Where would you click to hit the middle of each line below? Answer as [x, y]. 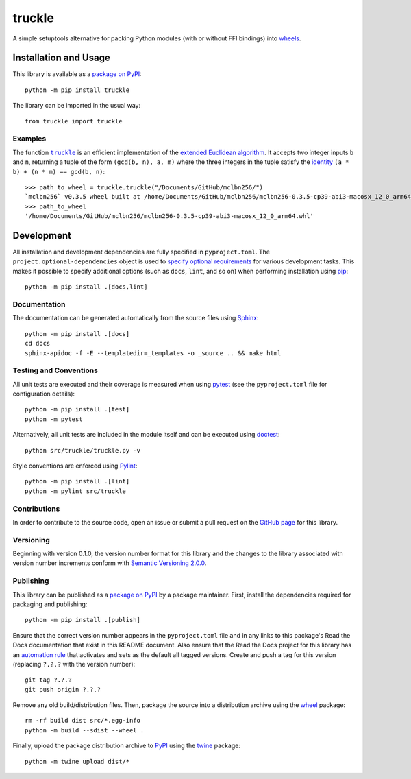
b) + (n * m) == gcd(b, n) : [59, 171]
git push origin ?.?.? [63, 690]
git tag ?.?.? [48, 680]
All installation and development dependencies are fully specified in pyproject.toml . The [141, 252]
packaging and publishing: [50, 604]
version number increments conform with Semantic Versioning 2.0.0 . [110, 563]
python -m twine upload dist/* [77, 762]
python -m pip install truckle [77, 90]
